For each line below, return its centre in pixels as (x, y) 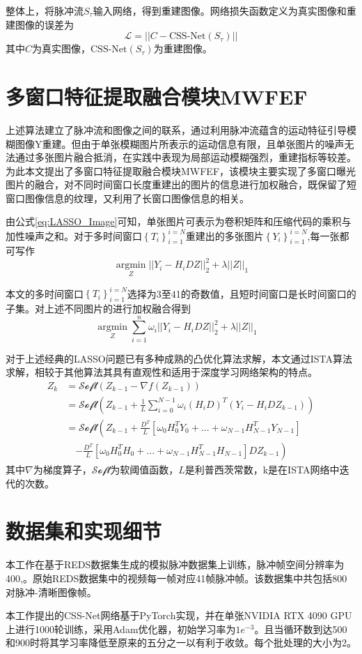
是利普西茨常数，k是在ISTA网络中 (262, 469)
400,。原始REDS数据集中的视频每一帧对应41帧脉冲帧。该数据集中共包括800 (176, 578)
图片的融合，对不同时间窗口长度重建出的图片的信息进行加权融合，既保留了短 (181, 184)
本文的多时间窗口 (45, 293)
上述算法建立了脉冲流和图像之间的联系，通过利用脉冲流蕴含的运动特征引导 (176, 129)
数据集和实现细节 (84, 531)
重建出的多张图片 (225, 235)
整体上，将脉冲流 (45, 10)
